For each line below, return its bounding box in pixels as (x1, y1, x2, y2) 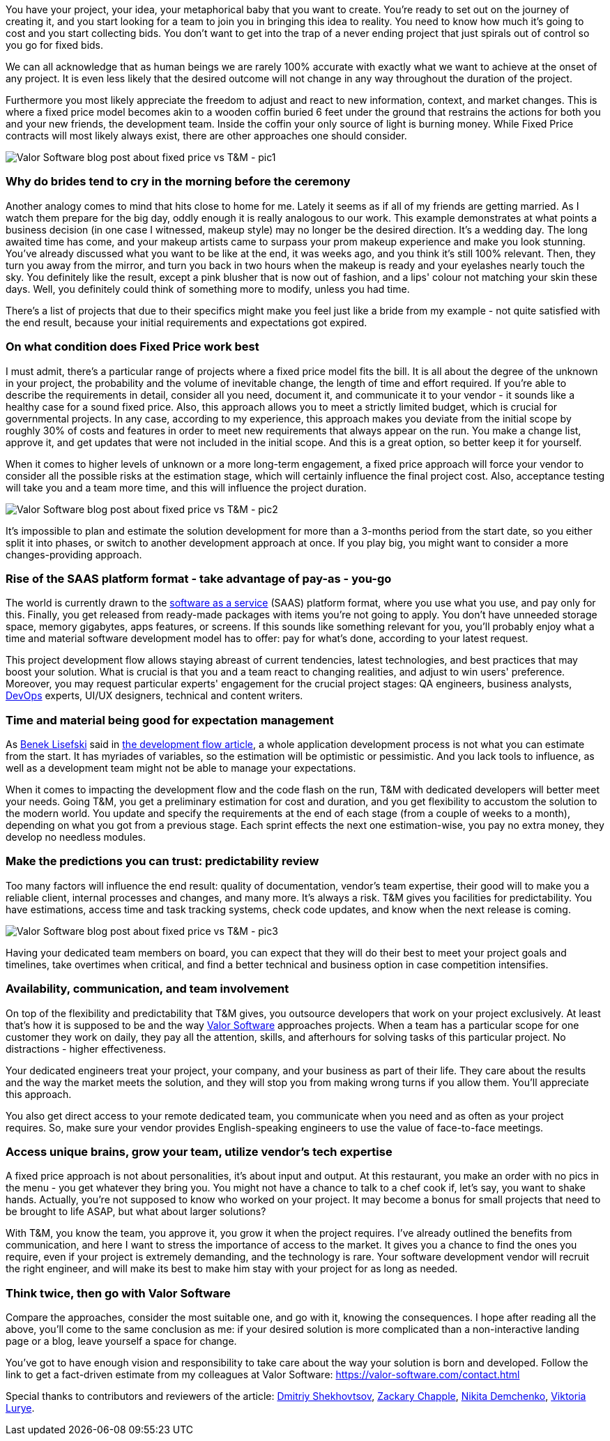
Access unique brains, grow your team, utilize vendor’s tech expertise (6, 1144, 392, 1159)
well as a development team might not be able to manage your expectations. (6, 762, 356, 774)
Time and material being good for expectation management (6, 712, 334, 727)
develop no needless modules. (6, 831, 146, 843)
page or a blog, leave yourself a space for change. (6, 1335, 237, 1347)
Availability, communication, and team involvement (6, 982, 289, 996)
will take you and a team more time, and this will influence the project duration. (6, 481, 367, 494)
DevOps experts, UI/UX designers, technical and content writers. (6, 689, 303, 702)
